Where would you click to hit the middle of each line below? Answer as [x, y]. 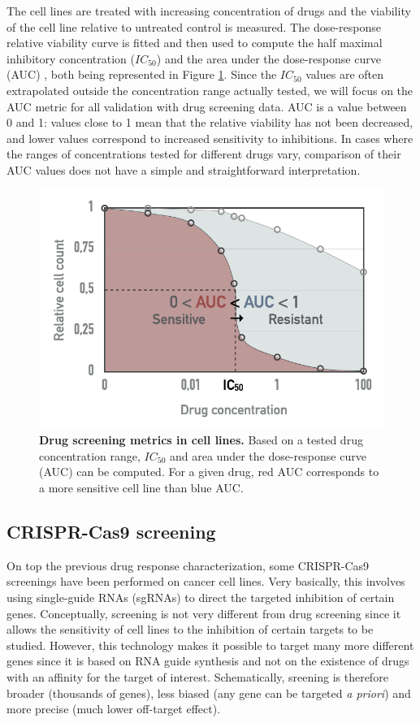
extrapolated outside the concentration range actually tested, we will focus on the [210, 90]
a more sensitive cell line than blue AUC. [141, 488]
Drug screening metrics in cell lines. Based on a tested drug [201, 440]
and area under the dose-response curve [268, 455]
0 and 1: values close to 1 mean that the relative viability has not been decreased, [210, 122]
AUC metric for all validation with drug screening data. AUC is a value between [207, 106]
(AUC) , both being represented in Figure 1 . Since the [142, 74]
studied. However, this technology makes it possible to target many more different [210, 645]
